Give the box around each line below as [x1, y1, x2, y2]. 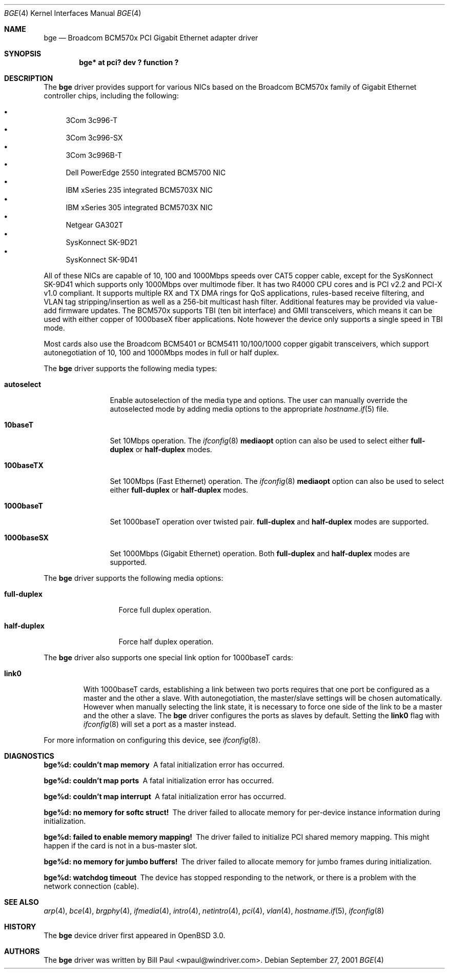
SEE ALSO [4, 898, 39, 906]
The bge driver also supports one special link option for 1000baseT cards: [44, 653, 293, 662]
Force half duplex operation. [118, 637, 214, 646]
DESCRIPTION [4, 74, 53, 83]
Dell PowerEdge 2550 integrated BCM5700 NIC [66, 168, 226, 177]
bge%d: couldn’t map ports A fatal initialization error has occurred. [44, 776, 274, 785]
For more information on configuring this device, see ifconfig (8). [44, 736, 260, 744]
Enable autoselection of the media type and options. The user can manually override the [110, 396, 408, 404]
